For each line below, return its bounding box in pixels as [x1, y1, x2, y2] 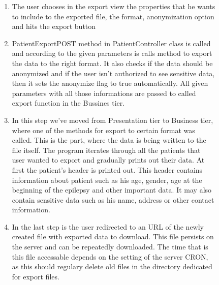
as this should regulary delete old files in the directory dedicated [12, 261, 212, 272]
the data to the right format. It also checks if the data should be [12, 57, 213, 68]
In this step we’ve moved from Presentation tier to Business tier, [12, 114, 213, 125]
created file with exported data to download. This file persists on [12, 231, 214, 242]
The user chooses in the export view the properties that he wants [12, 1, 215, 11]
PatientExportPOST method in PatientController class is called [12, 38, 211, 48]
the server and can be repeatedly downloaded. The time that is [12, 241, 208, 252]
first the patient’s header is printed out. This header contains [12, 164, 203, 175]
